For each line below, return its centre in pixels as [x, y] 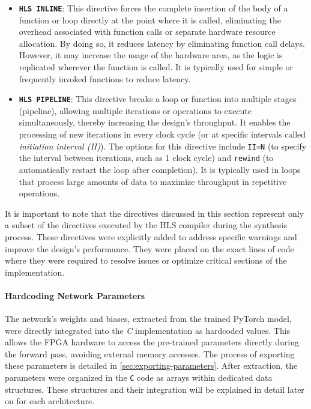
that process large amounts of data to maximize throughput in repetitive [153, 181]
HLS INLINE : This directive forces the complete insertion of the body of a [153, 8]
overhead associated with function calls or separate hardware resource [147, 32]
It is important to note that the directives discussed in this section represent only [155, 213]
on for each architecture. [50, 401]
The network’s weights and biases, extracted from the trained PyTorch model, [148, 319]
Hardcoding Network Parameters [75, 295]
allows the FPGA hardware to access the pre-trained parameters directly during [152, 342]
